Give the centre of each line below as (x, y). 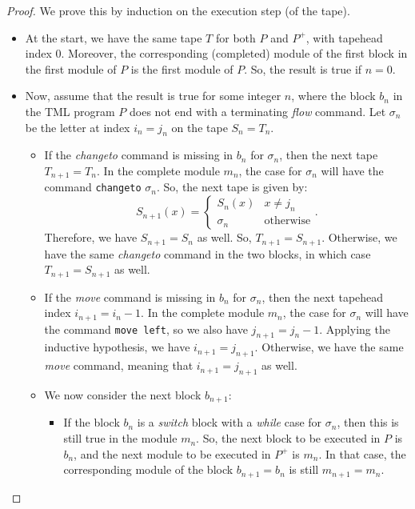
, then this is (368, 422)
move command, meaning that (119, 365)
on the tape (200, 127)
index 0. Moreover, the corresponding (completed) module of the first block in (216, 53)
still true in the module (120, 438)
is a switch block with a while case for (229, 422)
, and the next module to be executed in (172, 453)
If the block (92, 422)
